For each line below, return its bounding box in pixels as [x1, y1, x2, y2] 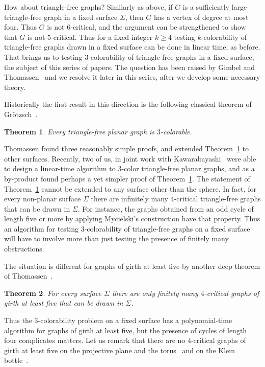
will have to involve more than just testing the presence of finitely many [4, 233, 229, 244]
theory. [4, 81, 26, 92]
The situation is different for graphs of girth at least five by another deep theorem [4, 260, 260, 271]
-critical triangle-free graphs [174, 193, 261, 204]
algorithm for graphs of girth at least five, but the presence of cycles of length [4, 325, 247, 335]
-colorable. [161, 126, 192, 136]
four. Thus [4, 21, 37, 32]
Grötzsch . [4, 108, 38, 119]
